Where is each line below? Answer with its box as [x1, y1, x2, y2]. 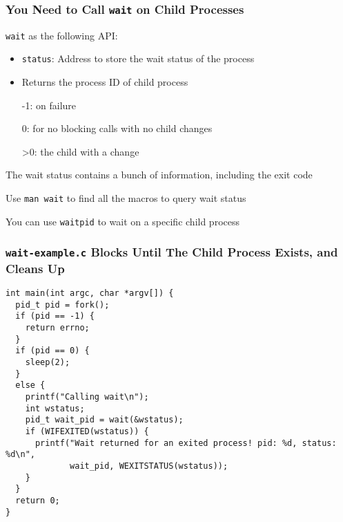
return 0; [15, 495, 60, 505]
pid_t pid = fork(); [15, 299, 110, 310]
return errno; [25, 323, 90, 333]
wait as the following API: [6, 28, 118, 42]
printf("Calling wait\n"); [25, 391, 149, 402]
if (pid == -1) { [15, 311, 95, 321]
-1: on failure [21, 97, 77, 112]
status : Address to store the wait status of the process [21, 51, 255, 66]
